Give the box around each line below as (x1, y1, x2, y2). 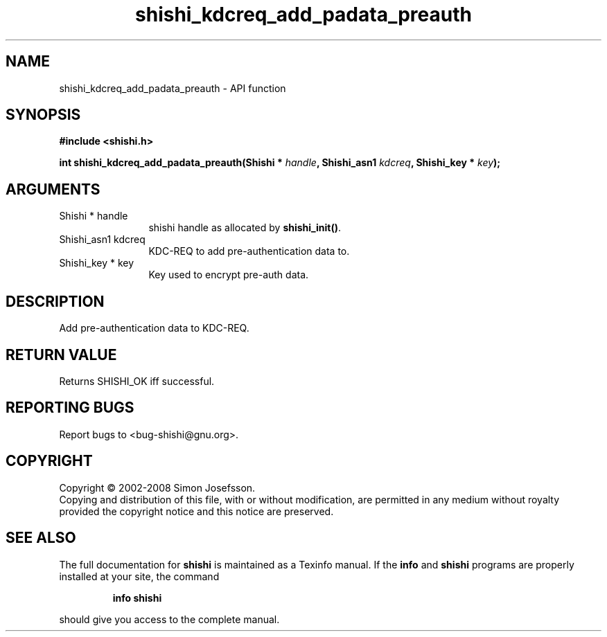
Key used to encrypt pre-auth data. (148, 269, 309, 281)
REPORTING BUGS (6, 399, 134, 417)
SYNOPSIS (6, 106, 81, 124)
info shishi (112, 591, 162, 604)
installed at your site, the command (59, 570, 220, 582)
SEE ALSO (6, 529, 76, 547)
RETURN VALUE (6, 346, 117, 364)
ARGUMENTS (6, 180, 100, 198)
